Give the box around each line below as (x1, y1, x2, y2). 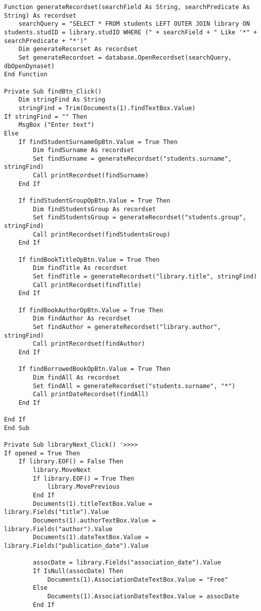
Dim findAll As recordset (33, 373, 120, 381)
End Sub (4, 424, 30, 432)
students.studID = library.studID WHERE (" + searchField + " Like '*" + (4, 28, 257, 36)
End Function (4, 71, 47, 78)
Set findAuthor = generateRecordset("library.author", (33, 323, 221, 331)
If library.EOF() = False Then (18, 458, 124, 465)
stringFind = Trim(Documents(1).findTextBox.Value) (18, 104, 196, 112)
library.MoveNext (33, 466, 91, 474)
